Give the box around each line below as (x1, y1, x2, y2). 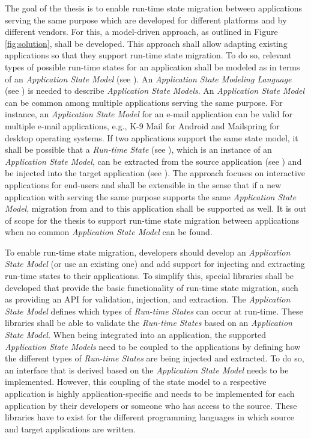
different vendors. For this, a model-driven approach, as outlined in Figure (5, 25, 278, 38)
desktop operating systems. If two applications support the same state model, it (5, 131, 298, 144)
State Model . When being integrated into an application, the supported (5, 328, 266, 341)
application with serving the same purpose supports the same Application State (5, 190, 297, 203)
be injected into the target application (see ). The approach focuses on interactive (5, 167, 306, 179)
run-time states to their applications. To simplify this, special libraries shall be (5, 269, 294, 282)
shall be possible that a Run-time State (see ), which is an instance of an (5, 143, 272, 156)
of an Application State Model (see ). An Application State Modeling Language (5, 72, 292, 85)
